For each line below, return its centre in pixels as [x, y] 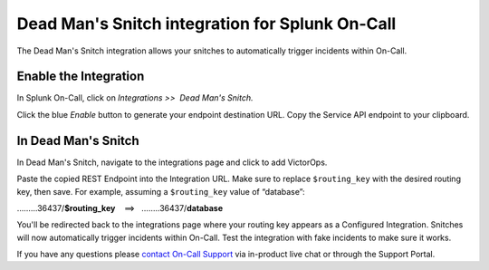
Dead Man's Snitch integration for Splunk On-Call [206, 24]
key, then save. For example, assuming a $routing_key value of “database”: [161, 191]
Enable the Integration [81, 77]
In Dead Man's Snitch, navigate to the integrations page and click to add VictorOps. [172, 162]
